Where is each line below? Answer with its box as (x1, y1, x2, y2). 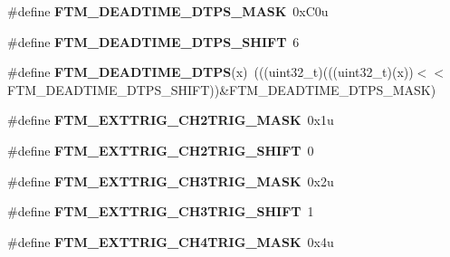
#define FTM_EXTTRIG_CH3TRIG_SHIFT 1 (7, 202, 314, 221)
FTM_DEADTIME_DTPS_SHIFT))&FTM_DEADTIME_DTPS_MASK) (7, 80, 436, 99)
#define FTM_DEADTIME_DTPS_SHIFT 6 (7, 32, 300, 51)
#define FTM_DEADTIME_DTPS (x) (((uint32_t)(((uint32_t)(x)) (7, 62, 414, 81)
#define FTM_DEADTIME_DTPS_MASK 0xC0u (7, 2, 329, 20)
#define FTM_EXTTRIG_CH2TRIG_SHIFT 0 (7, 140, 314, 159)
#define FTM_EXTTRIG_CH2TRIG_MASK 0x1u (7, 110, 334, 129)
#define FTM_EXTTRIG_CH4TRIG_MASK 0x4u (7, 232, 334, 251)
